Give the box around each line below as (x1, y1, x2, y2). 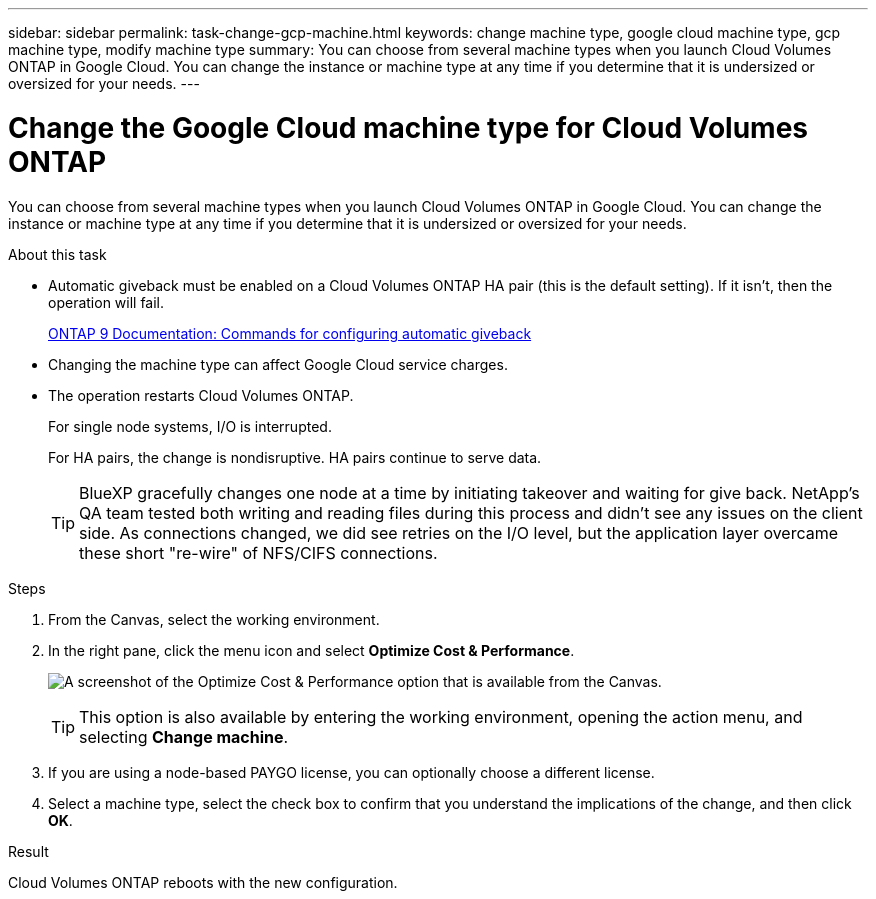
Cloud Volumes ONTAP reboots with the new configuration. (8, 873, 398, 891)
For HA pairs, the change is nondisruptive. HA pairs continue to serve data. (48, 448, 542, 466)
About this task (8, 245, 107, 263)
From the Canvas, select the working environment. (48, 610, 380, 628)
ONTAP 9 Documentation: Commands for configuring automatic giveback (48, 324, 532, 342)
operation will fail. (48, 293, 165, 311)
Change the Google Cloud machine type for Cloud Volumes (8, 110, 808, 145)
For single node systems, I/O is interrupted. (48, 417, 332, 435)
